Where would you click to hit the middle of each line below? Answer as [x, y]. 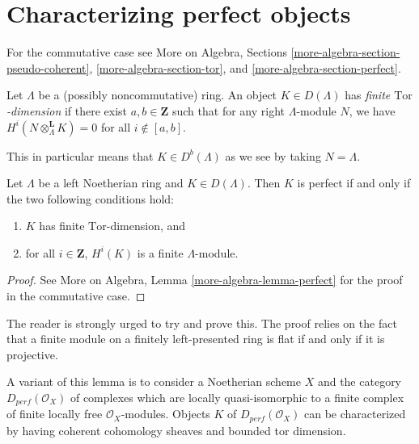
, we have [372, 110]
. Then [264, 183]
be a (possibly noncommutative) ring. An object [158, 95]
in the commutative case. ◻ [76, 296]
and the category [360, 381]
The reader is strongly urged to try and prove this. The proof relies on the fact [202, 323]
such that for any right [228, 110]
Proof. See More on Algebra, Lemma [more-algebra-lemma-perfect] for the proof [205, 280]
